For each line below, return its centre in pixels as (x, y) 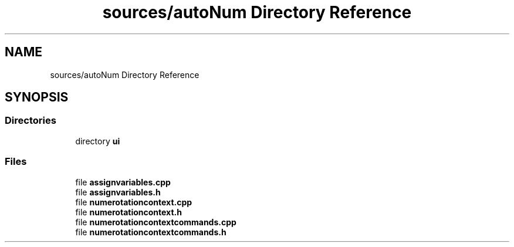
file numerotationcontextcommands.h (151, 232)
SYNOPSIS (37, 97)
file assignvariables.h (118, 192)
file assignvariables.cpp (123, 182)
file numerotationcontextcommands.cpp (156, 222)
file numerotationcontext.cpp (134, 202)
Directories (31, 121)
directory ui (98, 141)
